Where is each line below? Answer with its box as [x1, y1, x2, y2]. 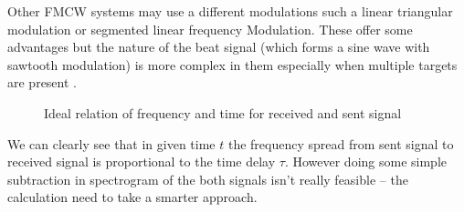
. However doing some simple [284, 152, 447, 171]
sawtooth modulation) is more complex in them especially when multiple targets [7, 55, 458, 74]
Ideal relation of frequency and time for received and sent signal [44, 103, 402, 122]
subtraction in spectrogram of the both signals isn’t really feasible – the [7, 169, 408, 188]
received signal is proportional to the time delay [7, 152, 276, 171]
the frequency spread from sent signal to [227, 134, 454, 153]
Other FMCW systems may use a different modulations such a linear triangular [7, 2, 453, 20]
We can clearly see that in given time [7, 134, 216, 153]
